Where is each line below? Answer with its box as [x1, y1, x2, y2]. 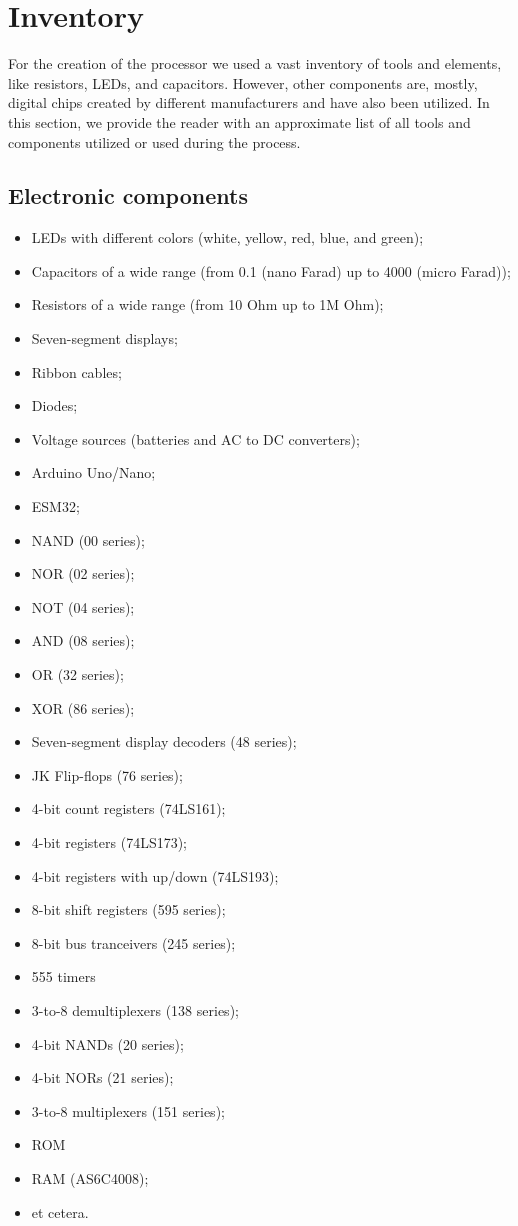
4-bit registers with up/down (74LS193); [31, 865, 279, 886]
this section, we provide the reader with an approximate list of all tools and [8, 111, 471, 132]
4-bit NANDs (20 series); [31, 1033, 184, 1054]
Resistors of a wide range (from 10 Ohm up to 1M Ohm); [31, 294, 384, 315]
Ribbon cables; [31, 361, 122, 382]
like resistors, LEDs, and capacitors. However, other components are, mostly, [8, 72, 478, 93]
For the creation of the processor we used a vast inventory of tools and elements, [8, 53, 502, 74]
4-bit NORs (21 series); [31, 1067, 174, 1088]
